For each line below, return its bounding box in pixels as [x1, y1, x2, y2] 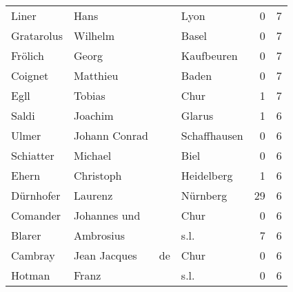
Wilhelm [73, 28, 115, 43]
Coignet [11, 67, 49, 83]
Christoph [73, 167, 122, 183]
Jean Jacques [73, 247, 137, 263]
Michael [73, 147, 112, 163]
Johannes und [73, 207, 141, 223]
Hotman [11, 267, 50, 283]
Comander [11, 207, 61, 223]
